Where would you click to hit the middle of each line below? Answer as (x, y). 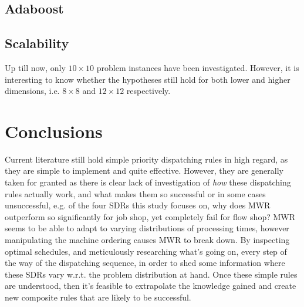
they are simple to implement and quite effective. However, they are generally (144, 171)
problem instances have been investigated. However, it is (198, 67)
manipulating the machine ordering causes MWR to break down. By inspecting (147, 240)
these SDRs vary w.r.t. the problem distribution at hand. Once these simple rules (151, 274)
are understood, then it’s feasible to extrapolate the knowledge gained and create (151, 286)
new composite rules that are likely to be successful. (98, 297)
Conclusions (54, 131)
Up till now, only (35, 67)
